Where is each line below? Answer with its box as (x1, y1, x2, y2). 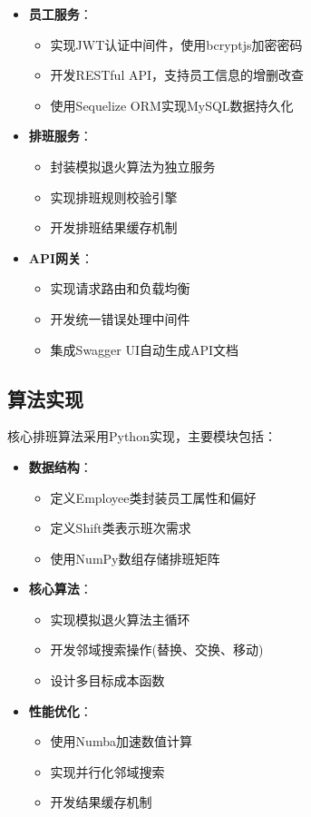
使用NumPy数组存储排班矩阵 (50, 548, 220, 567)
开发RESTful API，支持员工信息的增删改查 (50, 65, 305, 84)
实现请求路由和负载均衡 (50, 279, 190, 298)
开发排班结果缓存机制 (50, 218, 178, 237)
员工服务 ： (28, 5, 92, 23)
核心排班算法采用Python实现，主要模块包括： (7, 427, 277, 446)
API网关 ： (28, 248, 94, 267)
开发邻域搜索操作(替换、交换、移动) (50, 640, 264, 659)
